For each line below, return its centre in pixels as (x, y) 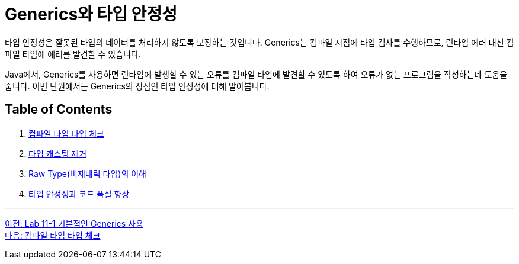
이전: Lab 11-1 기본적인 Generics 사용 (74, 223)
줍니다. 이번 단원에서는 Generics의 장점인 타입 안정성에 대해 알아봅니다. (137, 86)
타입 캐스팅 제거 (58, 153)
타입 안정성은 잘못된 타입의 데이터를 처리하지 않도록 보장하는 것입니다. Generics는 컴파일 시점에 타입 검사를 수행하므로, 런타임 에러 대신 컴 (259, 42)
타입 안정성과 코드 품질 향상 (79, 194)
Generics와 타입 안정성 (91, 14)
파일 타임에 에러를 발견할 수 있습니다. (73, 54)
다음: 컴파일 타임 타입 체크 (53, 235)
